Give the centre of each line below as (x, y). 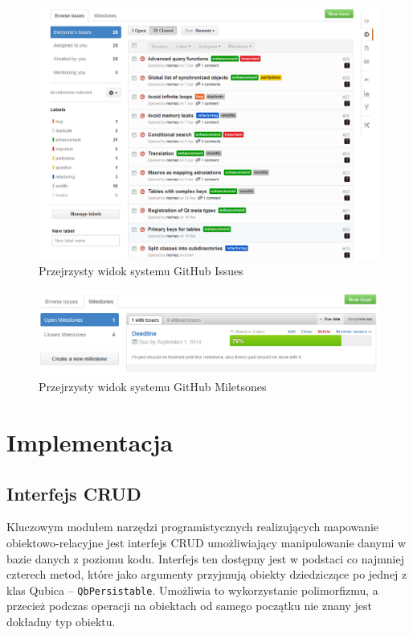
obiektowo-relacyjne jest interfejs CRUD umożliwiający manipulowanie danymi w (206, 542)
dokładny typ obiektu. (61, 622)
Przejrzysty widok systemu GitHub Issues (141, 271)
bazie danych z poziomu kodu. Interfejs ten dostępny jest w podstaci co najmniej (206, 558)
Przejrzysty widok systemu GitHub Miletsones (153, 387)
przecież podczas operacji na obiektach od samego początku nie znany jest (189, 606)
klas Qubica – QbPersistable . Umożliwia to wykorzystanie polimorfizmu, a (192, 590)
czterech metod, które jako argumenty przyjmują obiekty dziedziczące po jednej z (207, 574)
